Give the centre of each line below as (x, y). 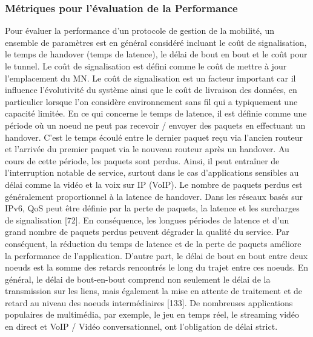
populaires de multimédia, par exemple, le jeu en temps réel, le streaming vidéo (152, 314)
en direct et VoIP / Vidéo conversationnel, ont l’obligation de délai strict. (141, 326)
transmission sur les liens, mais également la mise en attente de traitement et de (154, 291)
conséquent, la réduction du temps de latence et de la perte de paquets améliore (153, 243)
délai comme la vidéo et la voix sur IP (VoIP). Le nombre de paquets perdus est (154, 184)
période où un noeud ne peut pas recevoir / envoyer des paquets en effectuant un (155, 125)
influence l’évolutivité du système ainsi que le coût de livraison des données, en (151, 90)
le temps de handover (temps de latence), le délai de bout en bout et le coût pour (156, 54)
